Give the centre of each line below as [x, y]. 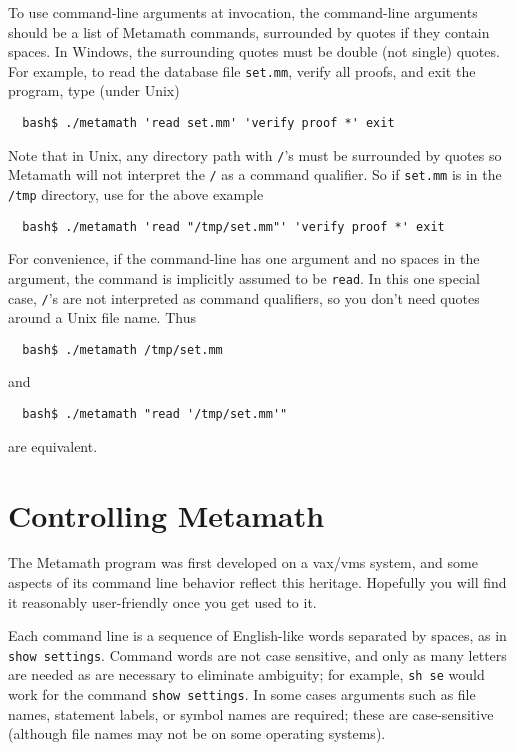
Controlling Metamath [166, 514]
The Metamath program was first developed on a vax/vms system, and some [243, 562]
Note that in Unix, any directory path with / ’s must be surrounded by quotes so [255, 154]
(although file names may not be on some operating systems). [197, 733]
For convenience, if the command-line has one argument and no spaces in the [244, 258]
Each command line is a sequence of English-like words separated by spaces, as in [257, 635]
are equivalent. [53, 445]
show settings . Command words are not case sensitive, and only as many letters [257, 654]
